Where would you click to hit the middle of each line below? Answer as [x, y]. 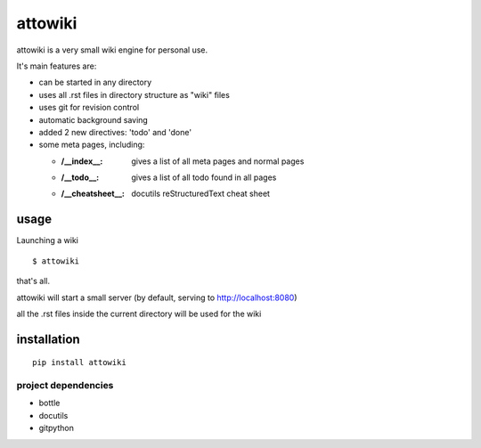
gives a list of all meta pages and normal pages [218, 161]
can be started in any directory [95, 82]
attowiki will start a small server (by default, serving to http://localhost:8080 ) [157, 297]
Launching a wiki [48, 240]
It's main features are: [57, 66]
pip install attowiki [79, 362]
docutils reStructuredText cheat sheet [201, 194]
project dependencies [65, 386]
